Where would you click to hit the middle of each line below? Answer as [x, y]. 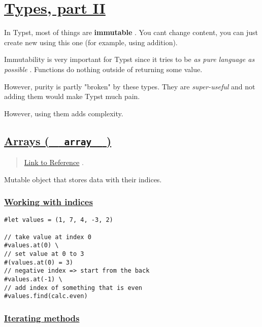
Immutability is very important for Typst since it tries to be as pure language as [129, 59]
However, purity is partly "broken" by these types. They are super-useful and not [130, 86]
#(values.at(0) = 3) [39, 262]
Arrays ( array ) [58, 140]
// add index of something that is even [73, 288]
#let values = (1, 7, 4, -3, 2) [59, 220]
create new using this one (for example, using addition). [91, 42]
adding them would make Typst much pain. [72, 96]
